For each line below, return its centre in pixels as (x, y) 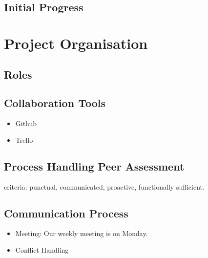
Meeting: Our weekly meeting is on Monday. (82, 233)
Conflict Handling (42, 249)
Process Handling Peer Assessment (94, 166)
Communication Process (66, 213)
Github (26, 123)
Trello (24, 140)
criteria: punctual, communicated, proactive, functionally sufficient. (104, 186)
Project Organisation (76, 43)
